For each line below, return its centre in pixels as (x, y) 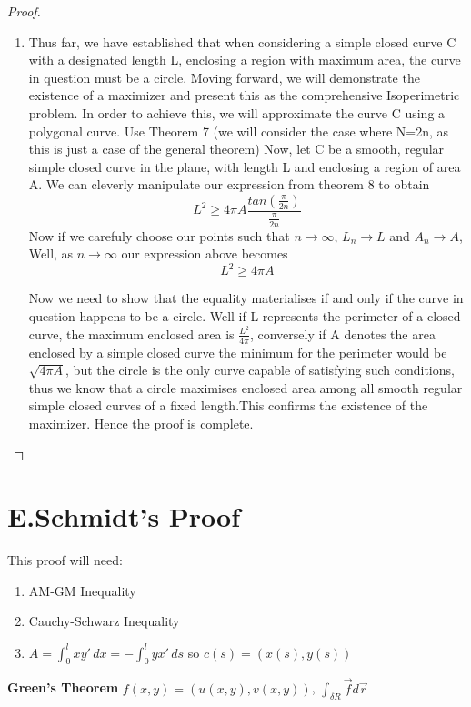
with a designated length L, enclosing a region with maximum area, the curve (245, 60)
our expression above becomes (205, 253)
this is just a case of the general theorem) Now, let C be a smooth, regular (236, 149)
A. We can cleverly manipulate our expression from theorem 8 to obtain (229, 184)
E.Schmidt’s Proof (124, 516)
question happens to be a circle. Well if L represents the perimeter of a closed (245, 316)
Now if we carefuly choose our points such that (159, 235)
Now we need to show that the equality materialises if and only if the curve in (246, 298)
